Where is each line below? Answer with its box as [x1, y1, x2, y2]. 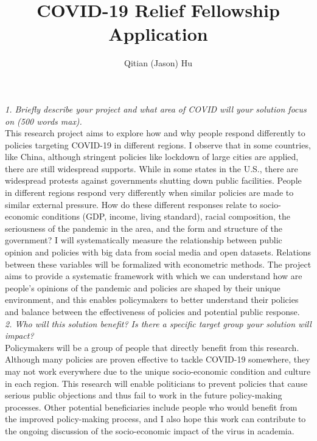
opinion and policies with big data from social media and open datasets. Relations [5, 246, 312, 259]
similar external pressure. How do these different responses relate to [5, 198, 257, 210]
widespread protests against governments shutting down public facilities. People [5, 174, 302, 187]
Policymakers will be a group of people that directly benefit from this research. [5, 341, 299, 353]
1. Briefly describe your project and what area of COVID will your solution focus [5, 102, 307, 115]
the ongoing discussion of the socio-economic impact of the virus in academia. [5, 424, 294, 437]
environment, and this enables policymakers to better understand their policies [5, 293, 299, 306]
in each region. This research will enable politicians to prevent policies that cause [5, 377, 308, 389]
